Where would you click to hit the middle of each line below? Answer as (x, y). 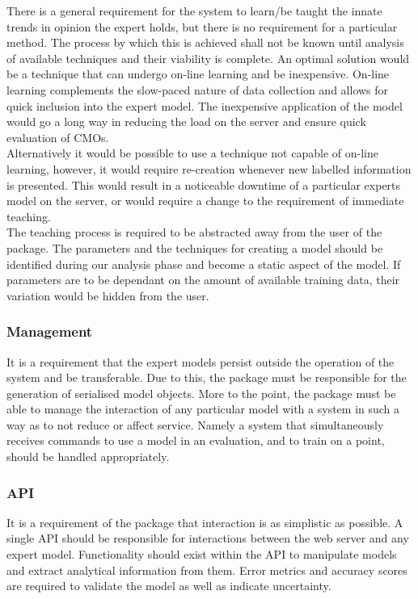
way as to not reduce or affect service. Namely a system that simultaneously (195, 424)
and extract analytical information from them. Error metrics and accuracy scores (207, 570)
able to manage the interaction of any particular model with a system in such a (203, 409)
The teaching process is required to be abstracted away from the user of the (194, 232)
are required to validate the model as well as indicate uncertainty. (169, 586)
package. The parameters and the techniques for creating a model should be (195, 247)
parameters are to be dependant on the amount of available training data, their (203, 280)
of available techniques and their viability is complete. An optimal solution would (208, 58)
